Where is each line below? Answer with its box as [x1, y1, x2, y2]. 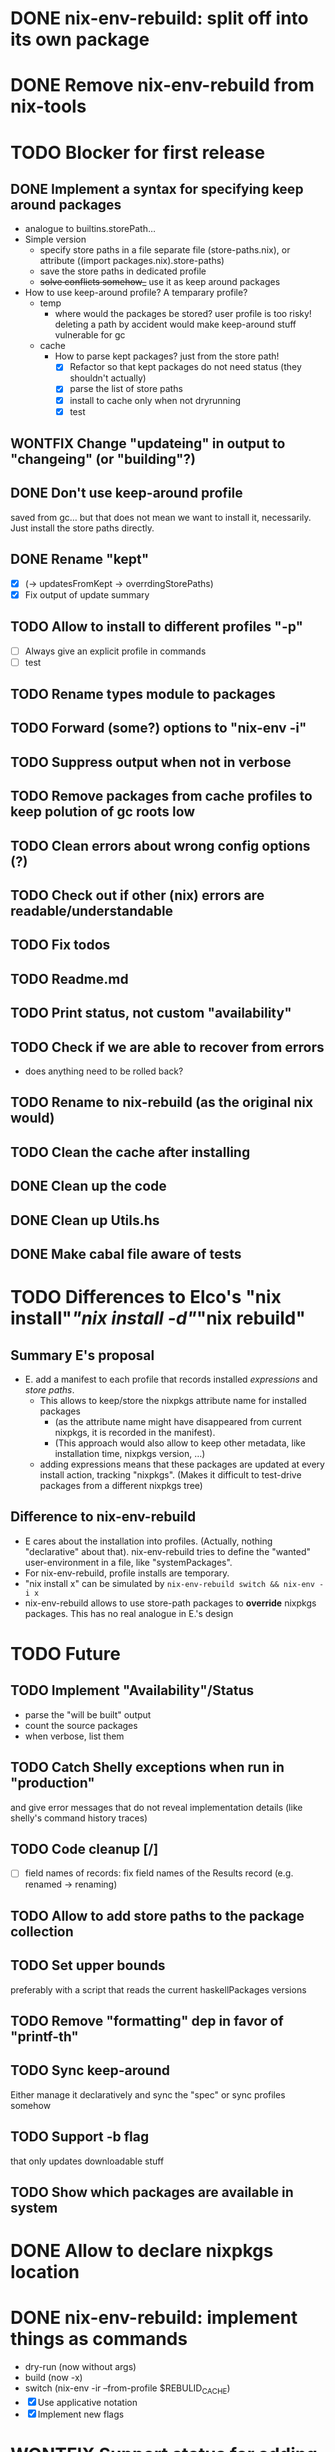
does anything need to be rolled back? [24, 1065, 184, 1077]
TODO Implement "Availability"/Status [10, 1682, 255, 1699]
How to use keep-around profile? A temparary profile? [24, 287, 248, 299]
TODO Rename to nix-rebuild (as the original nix [10, 1094, 314, 1111]
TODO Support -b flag [10, 2128, 150, 2146]
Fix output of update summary [24, 588, 150, 601]
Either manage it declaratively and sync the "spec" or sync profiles [10, 2088, 286, 2101]
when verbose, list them [24, 1730, 125, 1742]
